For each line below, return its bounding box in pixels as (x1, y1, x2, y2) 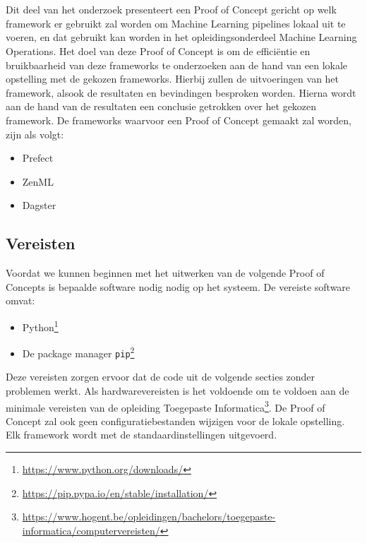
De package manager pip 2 (22, 344, 135, 360)
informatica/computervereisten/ (22, 523, 160, 537)
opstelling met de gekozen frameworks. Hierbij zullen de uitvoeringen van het (6, 71, 339, 86)
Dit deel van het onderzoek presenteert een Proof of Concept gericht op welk (6, 2, 337, 17)
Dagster (22, 198, 56, 213)
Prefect (22, 150, 54, 165)
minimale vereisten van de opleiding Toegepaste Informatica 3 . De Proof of (6, 398, 325, 414)
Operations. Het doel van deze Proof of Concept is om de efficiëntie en (6, 43, 311, 58)
